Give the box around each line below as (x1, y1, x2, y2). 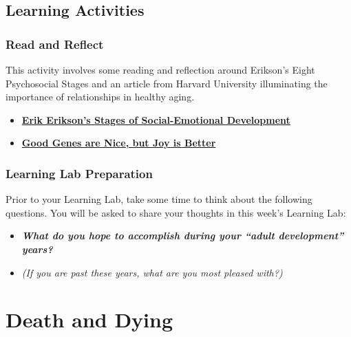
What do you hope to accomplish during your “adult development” (21, 228, 344, 243)
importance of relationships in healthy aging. (6, 89, 195, 104)
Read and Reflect (6, 35, 104, 52)
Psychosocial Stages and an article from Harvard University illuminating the (6, 76, 328, 90)
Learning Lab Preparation (6, 164, 153, 182)
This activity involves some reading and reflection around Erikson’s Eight (6, 63, 315, 76)
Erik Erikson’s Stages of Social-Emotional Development (21, 112, 290, 127)
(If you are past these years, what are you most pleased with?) (21, 265, 283, 279)
